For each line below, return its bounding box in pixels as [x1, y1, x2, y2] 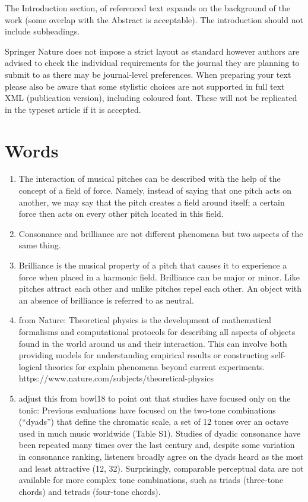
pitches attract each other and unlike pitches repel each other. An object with [18, 282, 302, 295]
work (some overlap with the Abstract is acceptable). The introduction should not [5, 13, 303, 26]
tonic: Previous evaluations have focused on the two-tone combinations [18, 403, 276, 416]
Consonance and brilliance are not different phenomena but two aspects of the [18, 227, 303, 239]
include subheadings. [5, 25, 80, 37]
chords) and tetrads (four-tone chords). [18, 485, 161, 497]
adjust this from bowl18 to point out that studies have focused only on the [18, 392, 291, 404]
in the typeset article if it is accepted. [5, 103, 141, 115]
